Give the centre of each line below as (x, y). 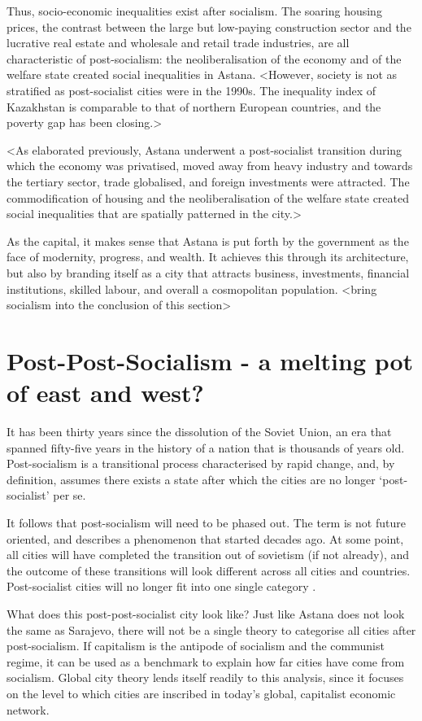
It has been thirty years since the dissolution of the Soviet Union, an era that (199, 431)
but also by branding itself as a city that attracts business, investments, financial (208, 272)
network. (28, 709)
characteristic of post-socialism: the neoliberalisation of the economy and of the (204, 58)
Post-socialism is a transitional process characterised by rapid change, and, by (201, 463)
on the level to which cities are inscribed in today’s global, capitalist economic (201, 693)
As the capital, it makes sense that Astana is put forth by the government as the (208, 240)
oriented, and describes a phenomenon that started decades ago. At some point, (205, 538)
